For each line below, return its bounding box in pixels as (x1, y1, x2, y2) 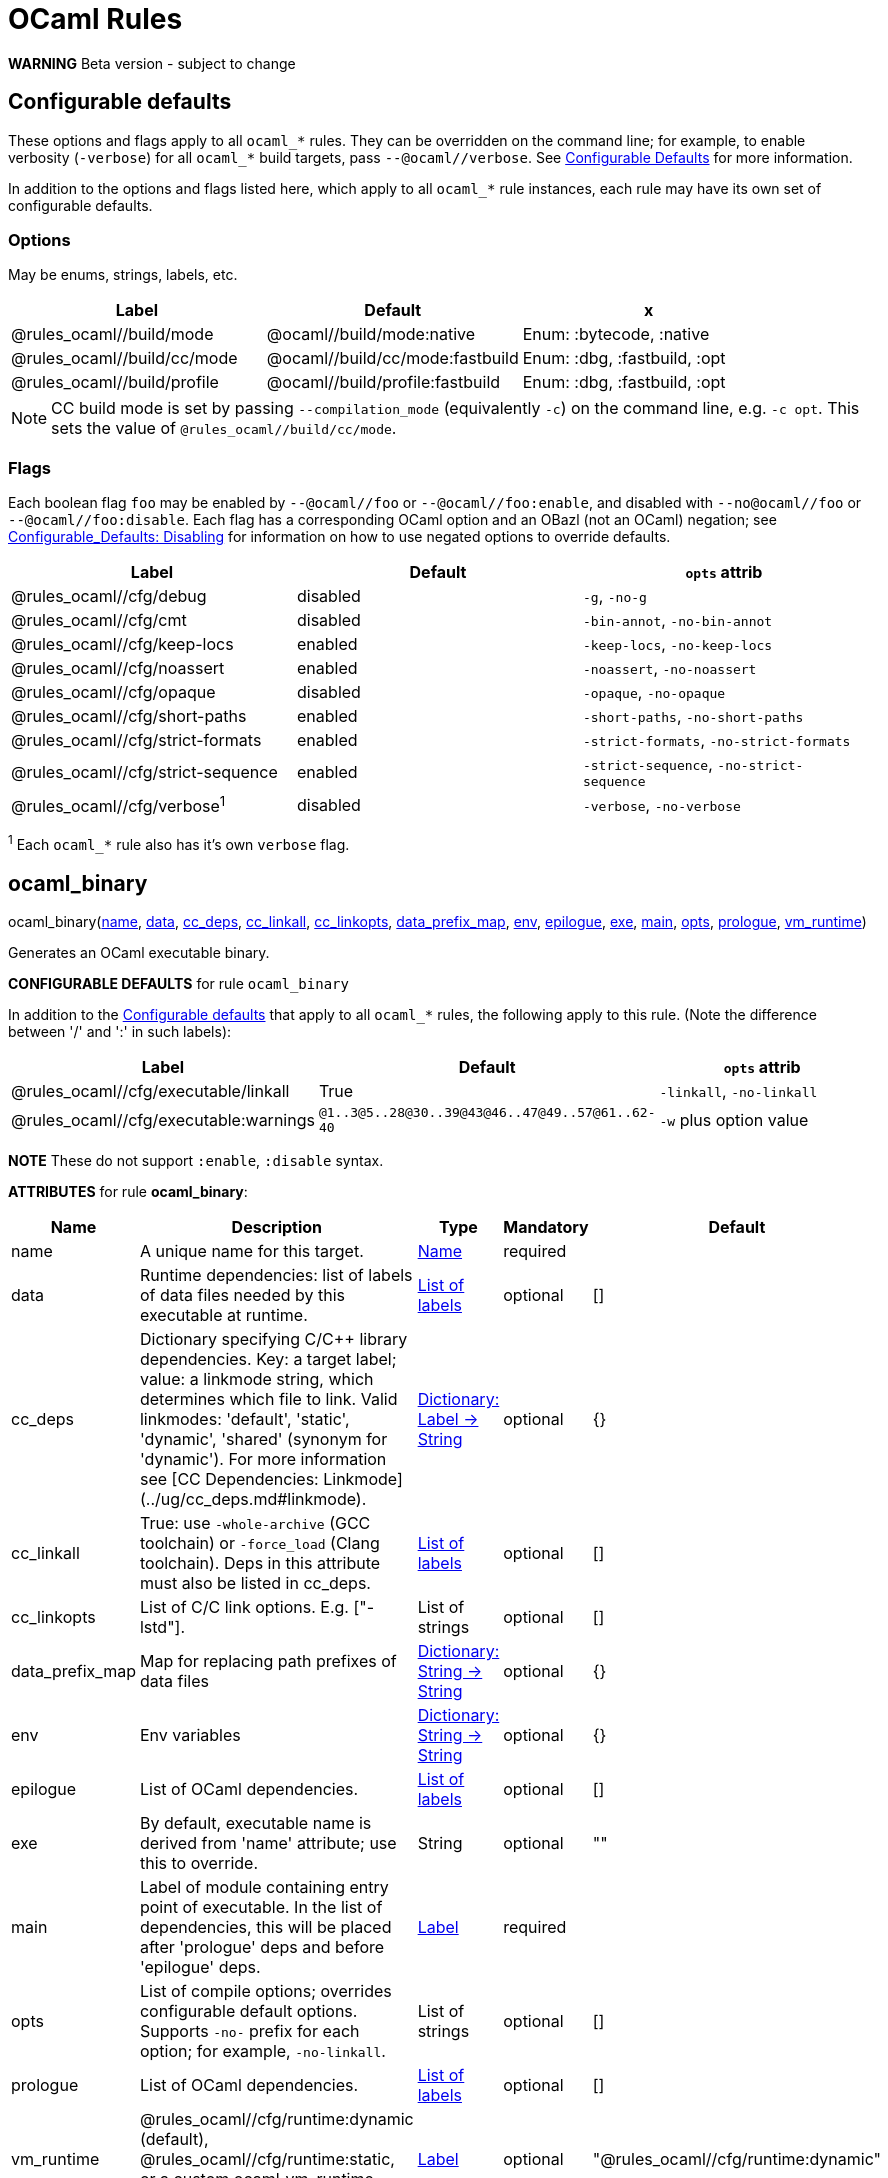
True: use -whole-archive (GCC (139, 1512, 371, 1533)
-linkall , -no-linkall (659, 1080, 818, 1101)
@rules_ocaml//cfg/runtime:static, (139, 2148, 395, 2169)
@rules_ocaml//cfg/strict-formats (11, 730, 262, 751)
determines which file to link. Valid (139, 1388, 398, 1409)
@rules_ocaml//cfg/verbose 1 (11, 793, 226, 817)
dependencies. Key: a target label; (139, 1348, 397, 1369)
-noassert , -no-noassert (582, 658, 757, 679)
